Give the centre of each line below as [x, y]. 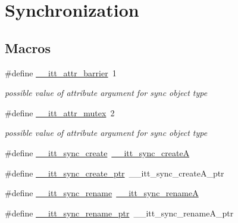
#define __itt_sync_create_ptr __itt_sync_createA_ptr [115, 173]
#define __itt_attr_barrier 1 [61, 72]
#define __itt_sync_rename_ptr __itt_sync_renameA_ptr [119, 213]
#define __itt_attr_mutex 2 [60, 112]
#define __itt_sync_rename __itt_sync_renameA [102, 193]
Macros [28, 47]
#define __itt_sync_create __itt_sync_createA [97, 152]
